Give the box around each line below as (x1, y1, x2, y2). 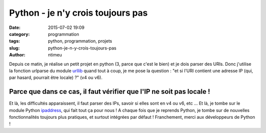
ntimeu (48, 52, 62, 58)
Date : (9, 25, 21, 30)
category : (9, 31, 30, 37)
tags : (9, 38, 20, 44)
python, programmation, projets (48, 38, 112, 44)
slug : (9, 45, 20, 51)
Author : (9, 52, 26, 58)
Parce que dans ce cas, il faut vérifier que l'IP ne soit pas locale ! (9, 87, 210, 96)
